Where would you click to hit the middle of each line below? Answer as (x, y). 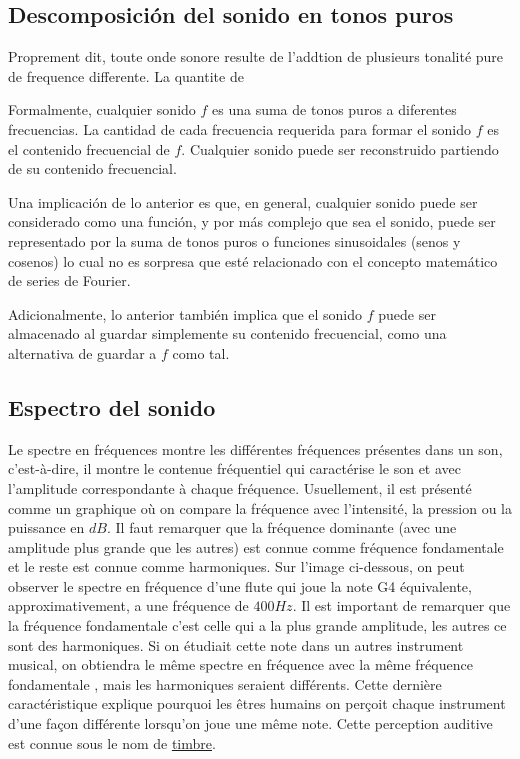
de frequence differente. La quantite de (126, 75)
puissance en (46, 527)
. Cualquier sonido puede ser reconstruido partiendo (340, 148)
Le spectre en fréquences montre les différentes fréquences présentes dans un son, (255, 448)
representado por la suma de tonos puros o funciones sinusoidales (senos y (234, 240)
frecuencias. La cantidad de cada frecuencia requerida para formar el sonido (240, 128)
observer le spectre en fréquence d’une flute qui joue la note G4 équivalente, (240, 585)
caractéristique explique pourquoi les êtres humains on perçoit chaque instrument (257, 703)
